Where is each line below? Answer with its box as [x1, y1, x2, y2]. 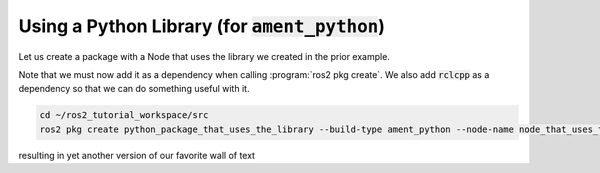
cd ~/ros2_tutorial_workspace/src [39, 110, 209, 121]
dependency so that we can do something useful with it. [18, 83, 250, 95]
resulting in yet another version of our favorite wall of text [18, 149, 255, 161]
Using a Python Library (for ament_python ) [18, 15, 385, 37]
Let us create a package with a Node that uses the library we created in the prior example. [18, 50, 390, 62]
